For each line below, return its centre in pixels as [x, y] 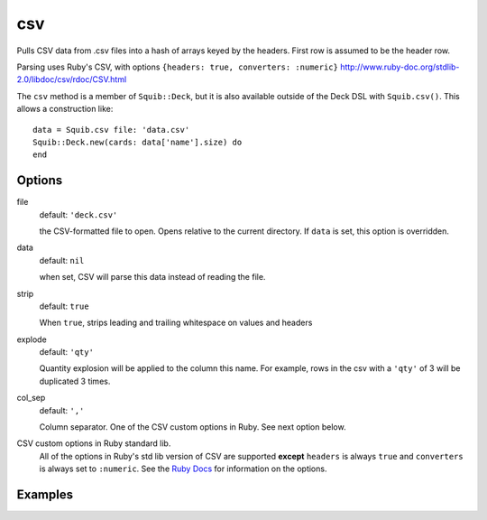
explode [32, 339]
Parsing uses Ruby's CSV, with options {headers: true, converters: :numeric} [177, 67]
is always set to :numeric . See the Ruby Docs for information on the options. [183, 469]
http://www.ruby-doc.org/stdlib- [400, 67]
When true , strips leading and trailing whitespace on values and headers [176, 323]
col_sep [31, 398]
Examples [45, 495]
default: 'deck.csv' [78, 214]
